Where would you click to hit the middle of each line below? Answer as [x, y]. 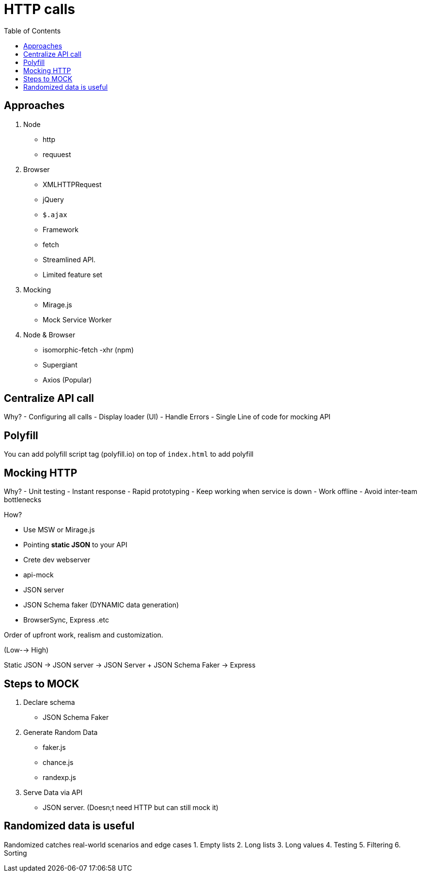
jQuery [53, 199]
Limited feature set [73, 274]
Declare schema [49, 702]
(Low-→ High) [26, 650]
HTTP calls [39, 9]
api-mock [39, 575]
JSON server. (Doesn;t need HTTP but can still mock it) [131, 807]
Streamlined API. [69, 259]
